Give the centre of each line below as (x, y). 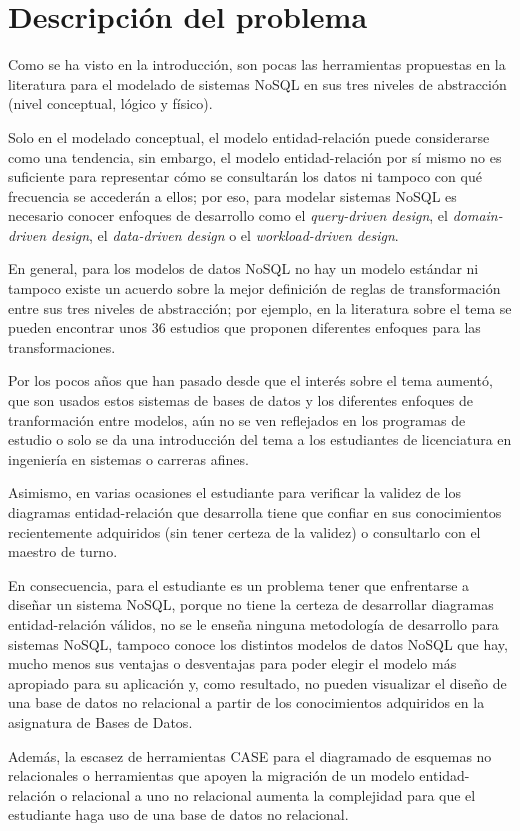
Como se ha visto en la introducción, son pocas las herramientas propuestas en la (257, 64)
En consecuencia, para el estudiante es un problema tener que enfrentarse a (239, 584)
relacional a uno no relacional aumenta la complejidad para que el (273, 794)
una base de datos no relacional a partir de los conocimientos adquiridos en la (246, 702)
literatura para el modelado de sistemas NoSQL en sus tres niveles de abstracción (257, 83)
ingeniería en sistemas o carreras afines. (128, 458)
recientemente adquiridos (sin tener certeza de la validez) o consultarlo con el (244, 531)
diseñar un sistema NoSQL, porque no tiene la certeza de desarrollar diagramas (251, 604)
